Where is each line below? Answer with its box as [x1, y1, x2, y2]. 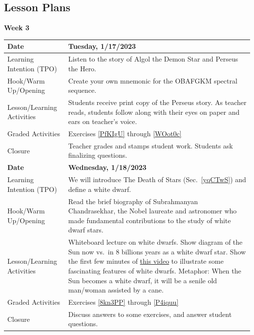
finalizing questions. [68, 150, 127, 160]
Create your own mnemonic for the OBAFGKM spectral [68, 75, 237, 85]
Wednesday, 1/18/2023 [68, 162, 147, 172]
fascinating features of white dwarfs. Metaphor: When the [68, 266, 241, 276]
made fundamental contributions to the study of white [68, 215, 231, 225]
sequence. [68, 85, 97, 95]
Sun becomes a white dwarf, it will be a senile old [68, 275, 217, 285]
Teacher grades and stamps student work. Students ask [68, 140, 233, 150]
